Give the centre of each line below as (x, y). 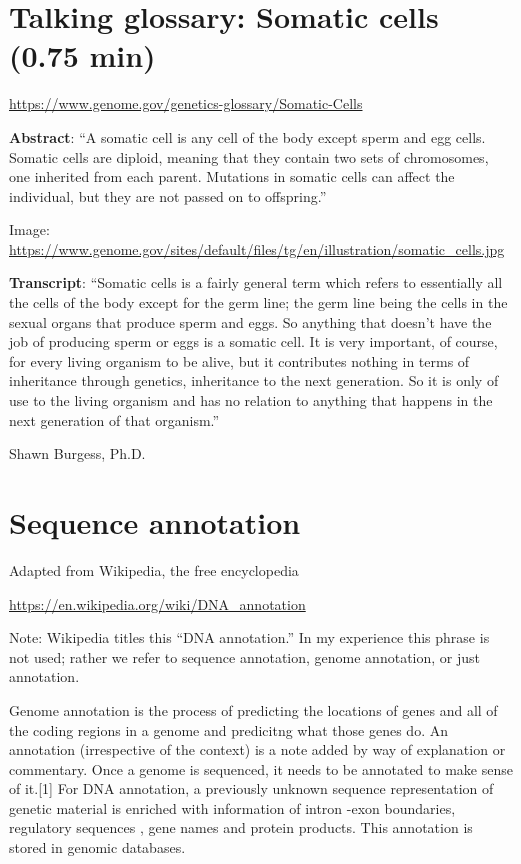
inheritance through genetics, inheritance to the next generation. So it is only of (254, 380)
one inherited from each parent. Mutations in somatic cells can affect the (232, 176)
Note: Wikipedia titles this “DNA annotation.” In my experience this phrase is (249, 637)
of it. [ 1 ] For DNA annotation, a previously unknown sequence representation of (251, 788)
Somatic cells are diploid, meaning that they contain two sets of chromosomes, (249, 156)
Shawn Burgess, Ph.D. (77, 453)
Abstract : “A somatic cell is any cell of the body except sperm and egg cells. (247, 136)
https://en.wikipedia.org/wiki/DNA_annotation (157, 603)
